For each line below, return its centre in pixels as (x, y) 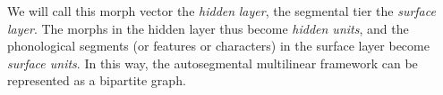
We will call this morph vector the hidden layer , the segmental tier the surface (221, 11)
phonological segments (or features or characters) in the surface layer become (218, 46)
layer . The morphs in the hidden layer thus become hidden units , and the (208, 28)
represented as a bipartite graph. (97, 80)
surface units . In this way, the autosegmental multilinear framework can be (213, 63)
